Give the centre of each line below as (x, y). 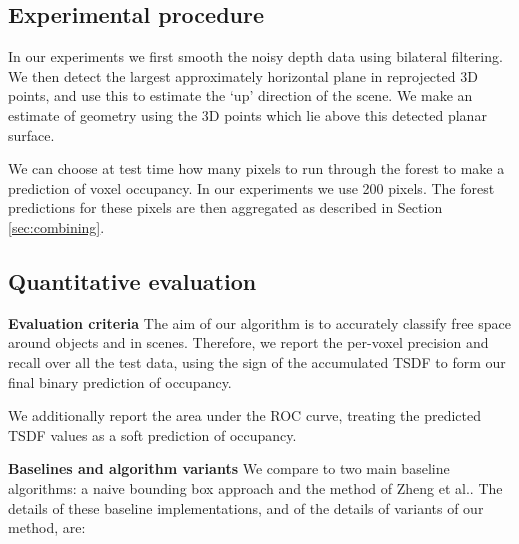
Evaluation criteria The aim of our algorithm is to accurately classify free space (259, 322)
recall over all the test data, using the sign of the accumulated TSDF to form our (257, 361)
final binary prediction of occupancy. (120, 381)
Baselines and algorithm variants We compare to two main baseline (229, 468)
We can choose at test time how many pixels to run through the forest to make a (256, 168)
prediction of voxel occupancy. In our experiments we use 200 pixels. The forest (251, 187)
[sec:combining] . (56, 226)
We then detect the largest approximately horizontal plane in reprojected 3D (243, 75)
